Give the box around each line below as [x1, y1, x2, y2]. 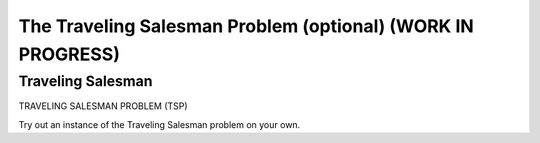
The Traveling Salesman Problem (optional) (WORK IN [18, 15, 474, 37]
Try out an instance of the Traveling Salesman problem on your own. [18, 118, 301, 130]
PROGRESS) [18, 43, 120, 65]
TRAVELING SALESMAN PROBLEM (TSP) [18, 100, 189, 112]
